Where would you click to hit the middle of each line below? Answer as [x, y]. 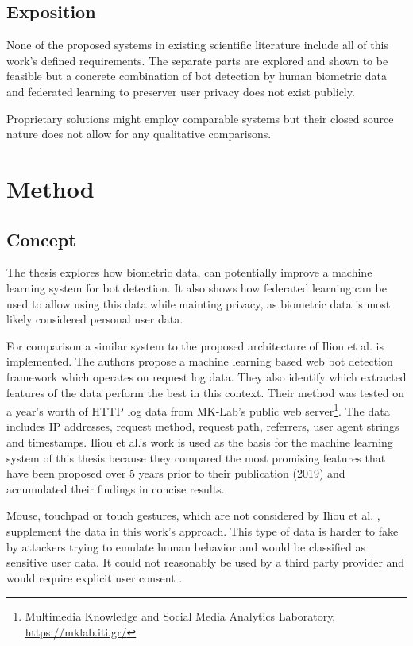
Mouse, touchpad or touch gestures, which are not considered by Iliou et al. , [193, 515]
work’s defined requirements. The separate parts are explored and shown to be [197, 60]
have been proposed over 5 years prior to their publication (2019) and [176, 473]
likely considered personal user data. [95, 319]
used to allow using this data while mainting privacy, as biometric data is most [199, 303]
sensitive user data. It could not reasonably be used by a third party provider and [206, 562]
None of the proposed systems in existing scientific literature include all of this [197, 45]
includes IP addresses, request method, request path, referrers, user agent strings [203, 426]
